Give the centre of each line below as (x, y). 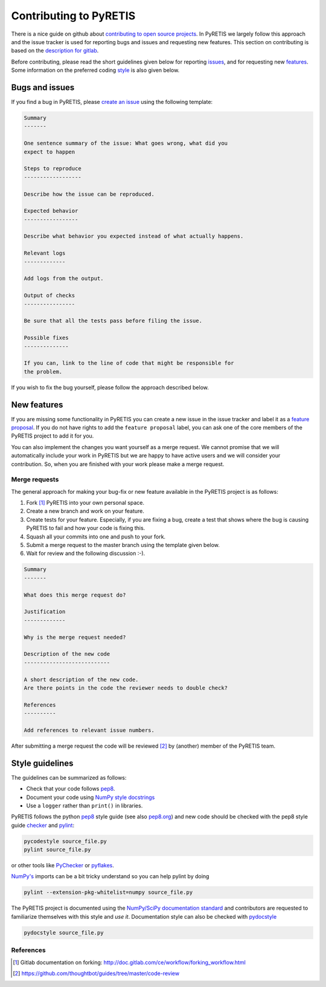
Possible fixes (46, 338)
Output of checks (50, 296)
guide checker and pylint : (43, 825)
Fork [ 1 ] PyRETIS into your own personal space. (85, 503)
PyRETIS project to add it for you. (53, 436)
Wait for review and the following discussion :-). (86, 554)
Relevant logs (45, 253)
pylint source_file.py (57, 850)
